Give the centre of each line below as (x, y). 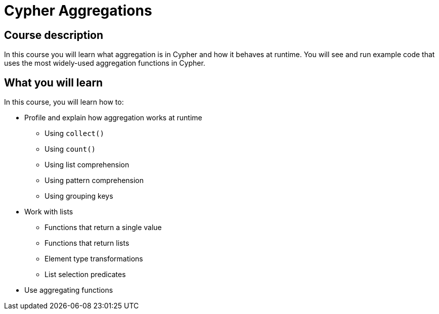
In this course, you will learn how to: (64, 102)
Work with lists (49, 212)
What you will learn (54, 82)
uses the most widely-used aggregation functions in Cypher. (105, 63)
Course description (54, 35)
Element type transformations (94, 259)
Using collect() (74, 133)
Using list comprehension (87, 165)
